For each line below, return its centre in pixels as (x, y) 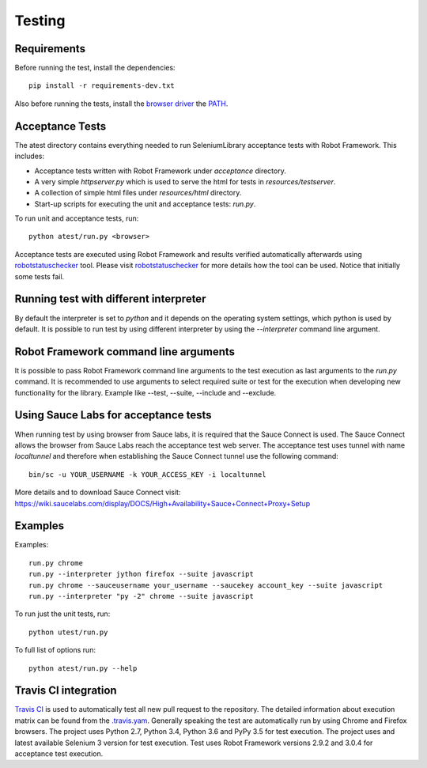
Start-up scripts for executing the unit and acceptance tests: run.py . (145, 204)
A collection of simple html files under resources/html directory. (138, 193)
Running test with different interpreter (110, 299)
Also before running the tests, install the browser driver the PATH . (121, 104)
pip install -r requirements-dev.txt (102, 86)
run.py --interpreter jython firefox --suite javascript (142, 574)
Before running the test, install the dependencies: (95, 68)
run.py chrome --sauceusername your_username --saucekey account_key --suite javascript (206, 585)
